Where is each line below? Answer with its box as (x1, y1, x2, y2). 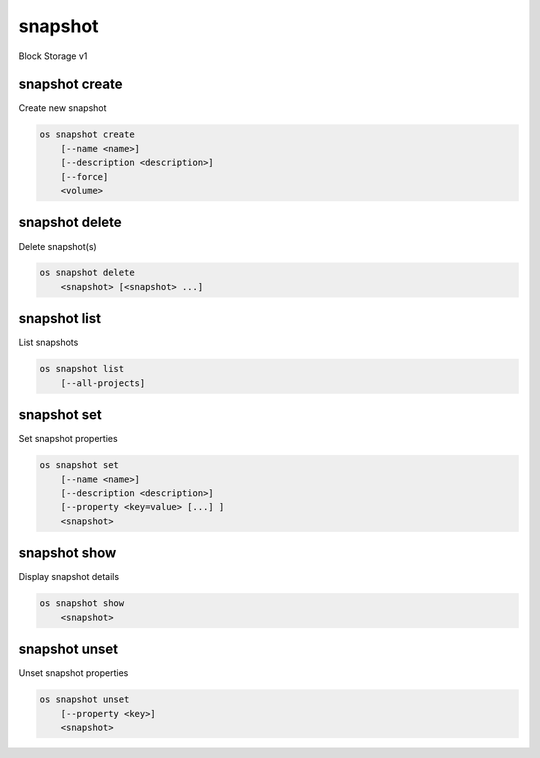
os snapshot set (39, 460, 120, 471)
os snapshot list (39, 363, 125, 375)
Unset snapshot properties (18, 667, 129, 679)
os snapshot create (39, 129, 135, 140)
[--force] (60, 171, 109, 182)
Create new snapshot (18, 102, 107, 114)
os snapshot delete (39, 267, 135, 279)
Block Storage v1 (18, 50, 88, 62)
